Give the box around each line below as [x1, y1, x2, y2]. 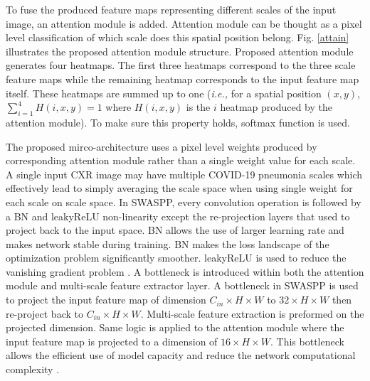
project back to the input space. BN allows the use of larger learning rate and [6, 222, 344, 237]
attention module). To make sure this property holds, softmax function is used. [6, 114, 350, 129]
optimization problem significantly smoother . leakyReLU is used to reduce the [6, 250, 347, 265]
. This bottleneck [270, 333, 344, 348]
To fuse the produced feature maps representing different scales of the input [6, 2, 337, 16]
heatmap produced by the [220, 100, 333, 114]
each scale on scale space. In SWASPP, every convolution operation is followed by [6, 194, 361, 209]
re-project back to [6, 306, 83, 321]
